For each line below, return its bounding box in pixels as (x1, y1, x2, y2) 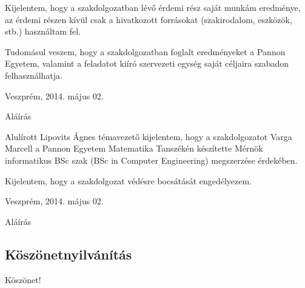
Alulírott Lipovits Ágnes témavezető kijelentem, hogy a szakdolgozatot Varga (5, 130, 292, 142)
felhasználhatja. (5, 69, 62, 81)
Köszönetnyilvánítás (5, 244, 132, 263)
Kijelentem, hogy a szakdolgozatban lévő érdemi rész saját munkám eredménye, (5, 1, 301, 13)
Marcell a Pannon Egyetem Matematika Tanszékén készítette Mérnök (5, 142, 263, 155)
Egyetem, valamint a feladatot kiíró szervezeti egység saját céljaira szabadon (5, 57, 289, 70)
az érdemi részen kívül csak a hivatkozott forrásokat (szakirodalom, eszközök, (5, 13, 292, 25)
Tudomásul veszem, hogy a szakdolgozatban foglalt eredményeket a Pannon (5, 45, 286, 58)
